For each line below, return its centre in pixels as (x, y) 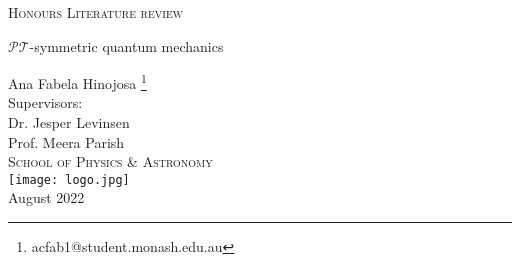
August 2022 (46, 197)
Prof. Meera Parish (66, 141)
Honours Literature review (95, 12)
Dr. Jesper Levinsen (69, 122)
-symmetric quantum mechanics (126, 45)
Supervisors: (45, 102)
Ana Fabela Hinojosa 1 (77, 81)
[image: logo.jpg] (69, 179)
